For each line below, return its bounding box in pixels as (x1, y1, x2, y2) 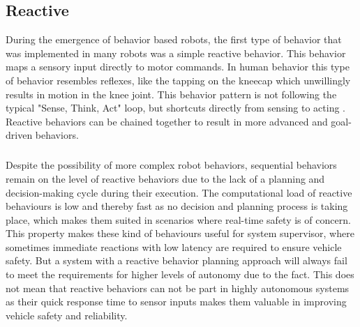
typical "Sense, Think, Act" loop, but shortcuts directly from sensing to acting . (6, 100, 346, 115)
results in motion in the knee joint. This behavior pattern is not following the (6, 86, 337, 101)
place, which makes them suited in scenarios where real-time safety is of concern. (6, 212, 351, 227)
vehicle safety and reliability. (6, 307, 128, 322)
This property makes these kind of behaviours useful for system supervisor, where (6, 226, 354, 241)
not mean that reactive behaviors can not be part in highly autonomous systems (6, 280, 350, 295)
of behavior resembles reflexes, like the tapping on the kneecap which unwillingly (6, 73, 351, 87)
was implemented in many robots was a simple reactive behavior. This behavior (6, 45, 346, 60)
